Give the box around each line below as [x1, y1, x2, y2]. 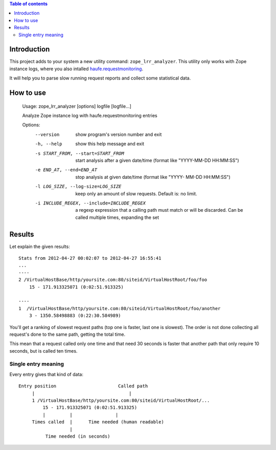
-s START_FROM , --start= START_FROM [35, 150, 125, 156]
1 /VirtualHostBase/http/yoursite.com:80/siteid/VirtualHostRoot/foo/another [18, 305, 221, 311]
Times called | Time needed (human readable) [32, 419, 165, 425]
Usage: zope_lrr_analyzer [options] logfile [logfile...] [22, 103, 131, 109]
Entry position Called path [18, 383, 148, 389]
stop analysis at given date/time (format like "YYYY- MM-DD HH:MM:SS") [75, 174, 231, 180]
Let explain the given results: [9, 243, 70, 250]
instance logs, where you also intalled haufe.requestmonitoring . [9, 66, 143, 72]
